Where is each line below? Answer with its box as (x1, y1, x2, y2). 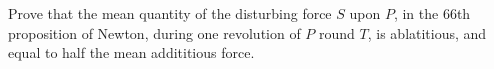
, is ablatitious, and (367, 22, 487, 43)
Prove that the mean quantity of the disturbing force (8, 3, 332, 23)
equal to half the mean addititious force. (8, 42, 255, 63)
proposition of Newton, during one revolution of (8, 22, 301, 43)
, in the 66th (393, 3, 471, 23)
